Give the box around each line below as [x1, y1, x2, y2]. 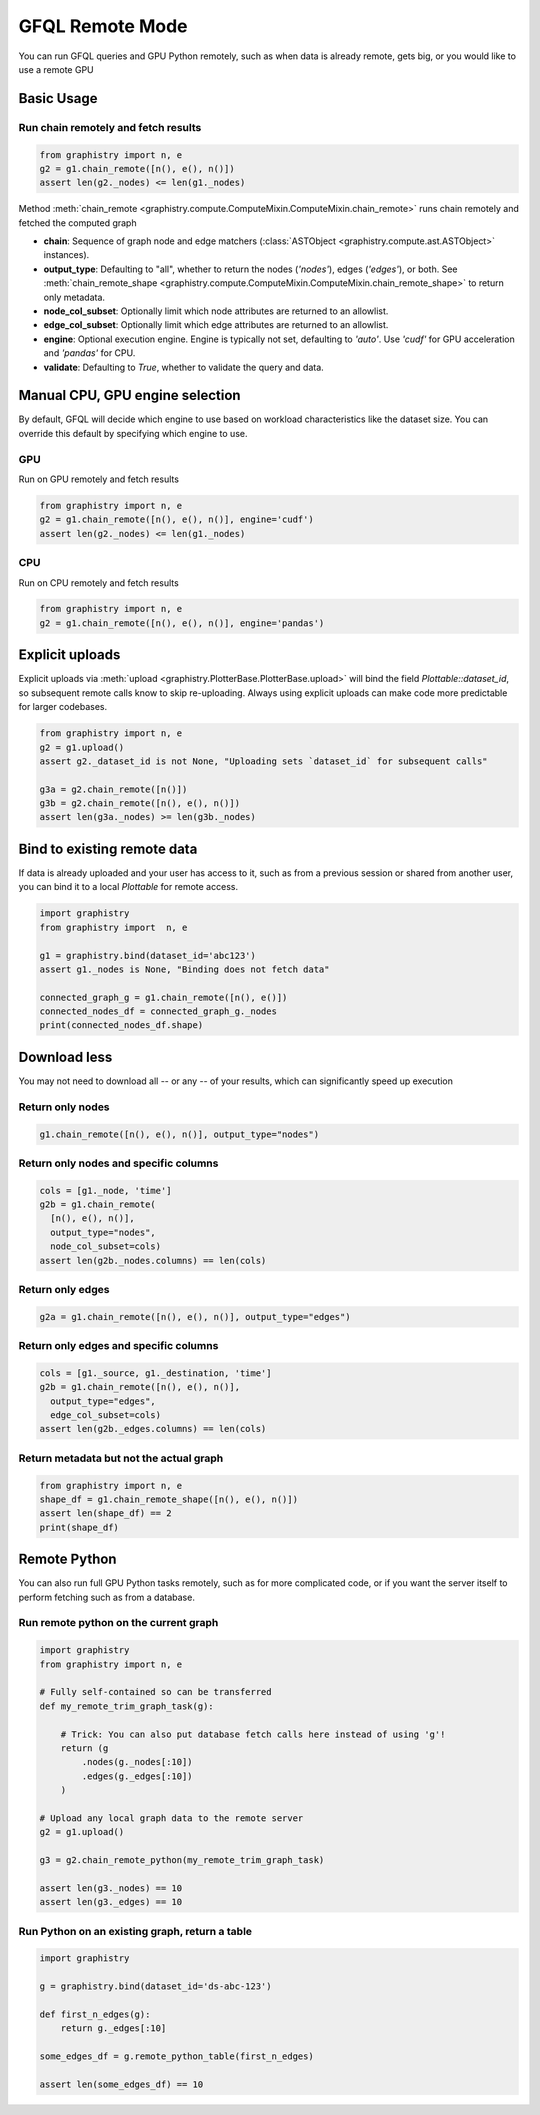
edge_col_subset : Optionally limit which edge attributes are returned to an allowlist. [43, 319, 389, 331]
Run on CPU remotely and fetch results [18, 576, 179, 589]
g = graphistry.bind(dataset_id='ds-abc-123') [39, 1981, 272, 1992]
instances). [43, 249, 90, 261]
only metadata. [43, 291, 105, 303]
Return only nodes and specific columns [18, 1156, 219, 1170]
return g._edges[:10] [60, 2023, 167, 2034]
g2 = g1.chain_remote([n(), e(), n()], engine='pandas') [39, 617, 325, 629]
